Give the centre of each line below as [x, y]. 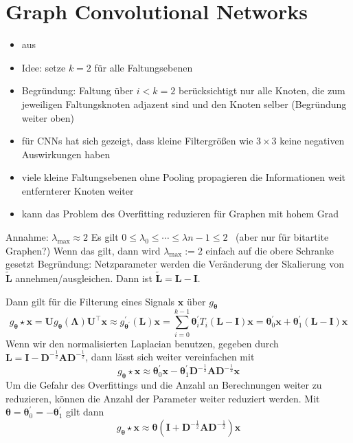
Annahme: [27, 237]
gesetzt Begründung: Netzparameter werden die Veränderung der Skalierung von [175, 264]
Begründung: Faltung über [78, 90]
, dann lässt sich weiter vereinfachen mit [170, 357]
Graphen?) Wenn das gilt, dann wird [83, 250]
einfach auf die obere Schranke [270, 250]
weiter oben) [48, 117]
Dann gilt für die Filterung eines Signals [90, 301]
